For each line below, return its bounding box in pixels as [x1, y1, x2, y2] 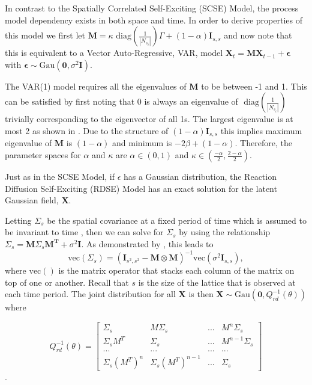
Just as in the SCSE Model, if [5, 170, 115, 183]
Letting [5, 214, 32, 226]
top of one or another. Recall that [5, 276, 129, 288]
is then [188, 288, 214, 300]
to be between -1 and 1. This [201, 79, 307, 92]
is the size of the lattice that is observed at [138, 276, 296, 288]
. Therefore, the [235, 137, 292, 149]
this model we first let [5, 29, 85, 42]
